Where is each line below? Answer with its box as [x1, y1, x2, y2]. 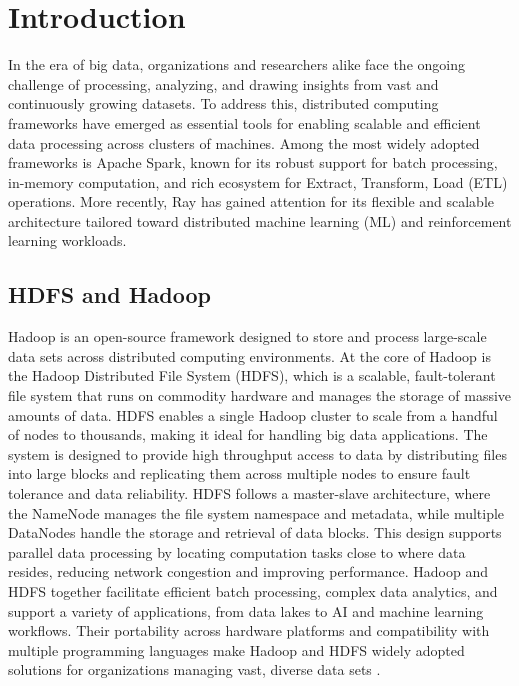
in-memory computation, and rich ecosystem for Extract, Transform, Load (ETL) [8, 171, 508, 192]
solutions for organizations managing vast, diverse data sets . [8, 659, 381, 680]
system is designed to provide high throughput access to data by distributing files [8, 443, 507, 464]
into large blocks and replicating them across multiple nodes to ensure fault [8, 463, 471, 484]
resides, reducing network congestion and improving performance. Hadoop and [8, 561, 489, 582]
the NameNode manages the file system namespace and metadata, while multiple [8, 502, 505, 523]
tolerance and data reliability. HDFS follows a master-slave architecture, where [8, 483, 491, 504]
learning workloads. [8, 230, 127, 251]
